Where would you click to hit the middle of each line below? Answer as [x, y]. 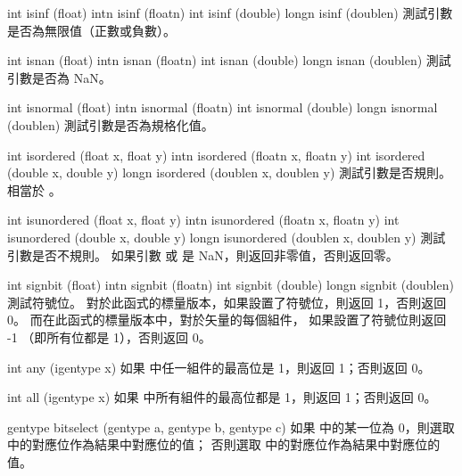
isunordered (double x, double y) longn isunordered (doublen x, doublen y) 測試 [227, 237]
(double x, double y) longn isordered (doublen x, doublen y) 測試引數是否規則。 [230, 172]
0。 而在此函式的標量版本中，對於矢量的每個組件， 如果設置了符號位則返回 [227, 320]
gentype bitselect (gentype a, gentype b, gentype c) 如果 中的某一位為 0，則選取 [231, 427]
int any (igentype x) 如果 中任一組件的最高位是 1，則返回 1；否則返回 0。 [219, 367]
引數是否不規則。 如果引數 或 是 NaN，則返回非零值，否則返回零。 [203, 254]
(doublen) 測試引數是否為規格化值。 [111, 124]
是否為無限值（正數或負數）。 [91, 30]
